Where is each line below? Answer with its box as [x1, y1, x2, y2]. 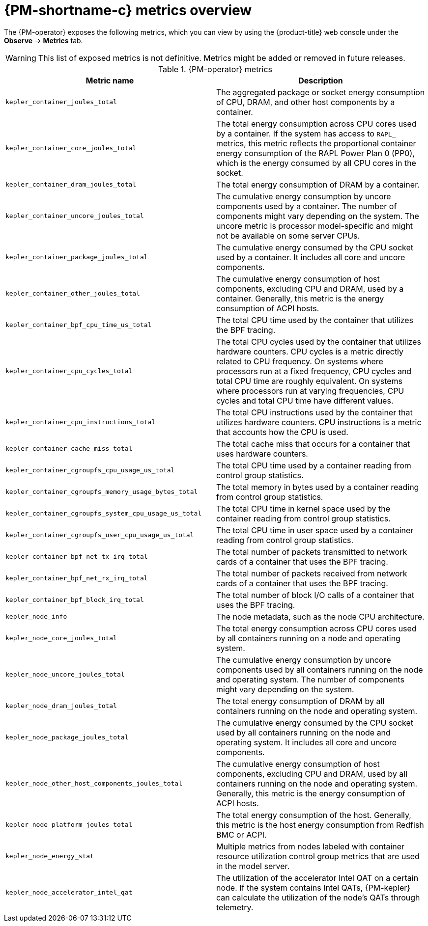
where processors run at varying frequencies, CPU [216, 385, 404, 396]
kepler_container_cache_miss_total [5, 445, 133, 453]
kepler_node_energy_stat [5, 852, 94, 860]
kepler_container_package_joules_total [5, 253, 148, 261]
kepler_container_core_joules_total [5, 144, 137, 152]
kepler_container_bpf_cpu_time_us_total [5, 321, 152, 329]
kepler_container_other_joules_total [5, 290, 140, 298]
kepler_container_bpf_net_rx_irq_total [5, 574, 148, 582]
